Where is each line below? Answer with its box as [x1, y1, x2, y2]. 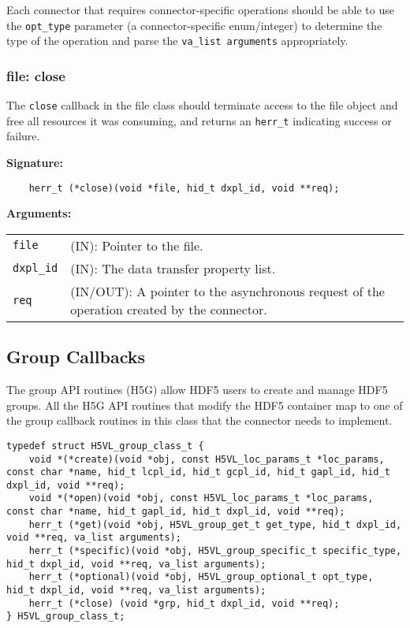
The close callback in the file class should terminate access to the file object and [6, 97, 398, 113]
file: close [6, 65, 65, 85]
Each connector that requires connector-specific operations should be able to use [6, 2, 394, 17]
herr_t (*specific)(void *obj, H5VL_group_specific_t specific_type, [28, 545, 402, 557]
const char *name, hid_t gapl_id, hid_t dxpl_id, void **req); [6, 506, 345, 518]
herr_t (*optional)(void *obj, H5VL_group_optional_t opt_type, [28, 571, 374, 583]
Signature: [6, 154, 63, 171]
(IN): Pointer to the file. [70, 236, 203, 255]
